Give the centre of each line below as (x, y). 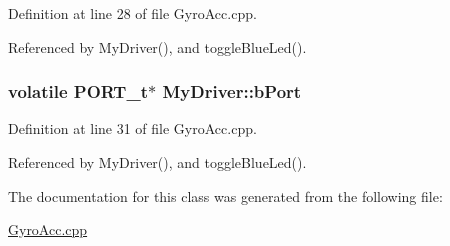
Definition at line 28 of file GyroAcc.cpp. (132, 13)
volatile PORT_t (78, 91)
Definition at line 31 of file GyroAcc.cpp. (132, 128)
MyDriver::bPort (232, 91)
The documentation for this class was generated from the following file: (225, 195)
